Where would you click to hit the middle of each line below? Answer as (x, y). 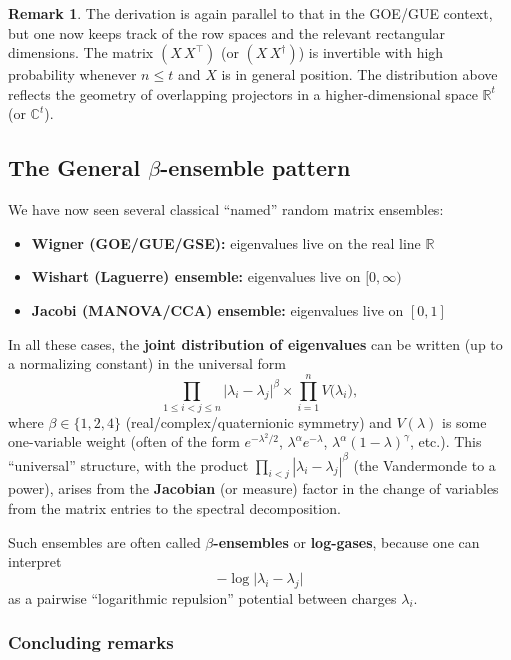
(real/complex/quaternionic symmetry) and (258, 421)
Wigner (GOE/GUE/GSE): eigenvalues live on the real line (226, 242)
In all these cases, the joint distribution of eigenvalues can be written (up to (255, 343)
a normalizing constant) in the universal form (147, 363)
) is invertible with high (371, 52)
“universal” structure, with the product (128, 464)
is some (464, 421)
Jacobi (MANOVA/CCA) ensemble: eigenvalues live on (217, 309)
